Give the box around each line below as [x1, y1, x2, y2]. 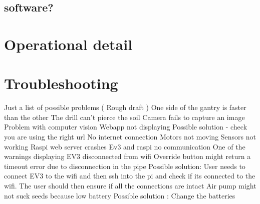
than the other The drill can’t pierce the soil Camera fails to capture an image [4, 111, 245, 122]
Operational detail [4, 33, 133, 54]
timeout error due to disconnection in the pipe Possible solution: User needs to [4, 160, 245, 171]
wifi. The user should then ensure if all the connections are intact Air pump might [4, 180, 256, 191]
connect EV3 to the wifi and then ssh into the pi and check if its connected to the [4, 170, 255, 181]
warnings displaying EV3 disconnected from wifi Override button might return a [4, 151, 251, 161]
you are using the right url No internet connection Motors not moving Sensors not [4, 131, 256, 142]
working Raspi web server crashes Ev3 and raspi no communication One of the [4, 141, 245, 151]
